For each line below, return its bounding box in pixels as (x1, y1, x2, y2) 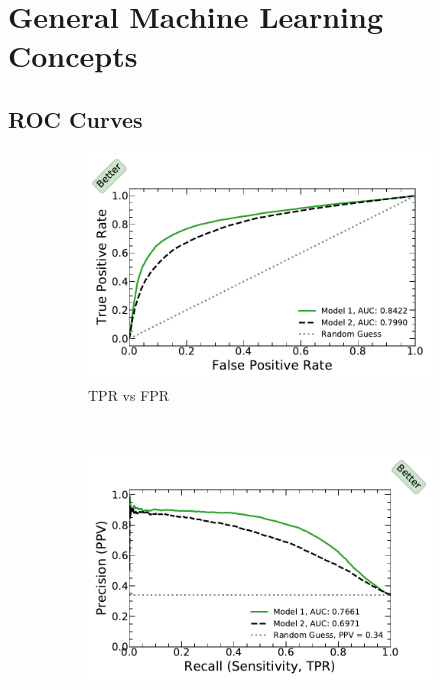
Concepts (8, 35, 138, 76)
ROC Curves (8, 103, 143, 134)
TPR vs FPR (88, 384, 170, 405)
